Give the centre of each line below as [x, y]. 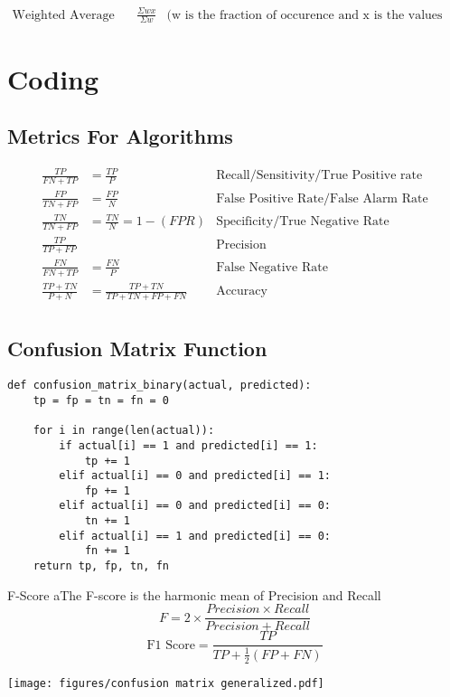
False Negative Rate [272, 267]
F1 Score [171, 645]
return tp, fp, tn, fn [101, 566]
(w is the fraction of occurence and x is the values [305, 15]
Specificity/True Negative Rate [303, 222]
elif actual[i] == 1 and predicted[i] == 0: [195, 536]
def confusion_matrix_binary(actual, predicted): [159, 386]
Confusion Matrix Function [137, 348]
